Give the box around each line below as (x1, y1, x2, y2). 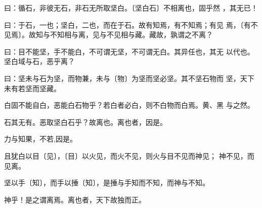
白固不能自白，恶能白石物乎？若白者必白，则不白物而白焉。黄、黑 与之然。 (4, 100, 254, 110)
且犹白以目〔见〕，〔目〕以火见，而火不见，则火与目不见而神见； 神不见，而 (4, 150, 254, 161)
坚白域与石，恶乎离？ (4, 56, 75, 66)
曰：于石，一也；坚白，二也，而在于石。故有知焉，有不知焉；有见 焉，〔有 (4, 19, 251, 30)
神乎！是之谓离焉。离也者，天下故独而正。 (4, 194, 146, 204)
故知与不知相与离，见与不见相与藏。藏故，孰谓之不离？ (28, 29, 213, 40)
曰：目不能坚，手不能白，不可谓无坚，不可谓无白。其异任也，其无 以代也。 (4, 46, 254, 56)
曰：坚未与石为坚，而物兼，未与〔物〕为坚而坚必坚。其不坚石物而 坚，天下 (4, 73, 254, 83)
